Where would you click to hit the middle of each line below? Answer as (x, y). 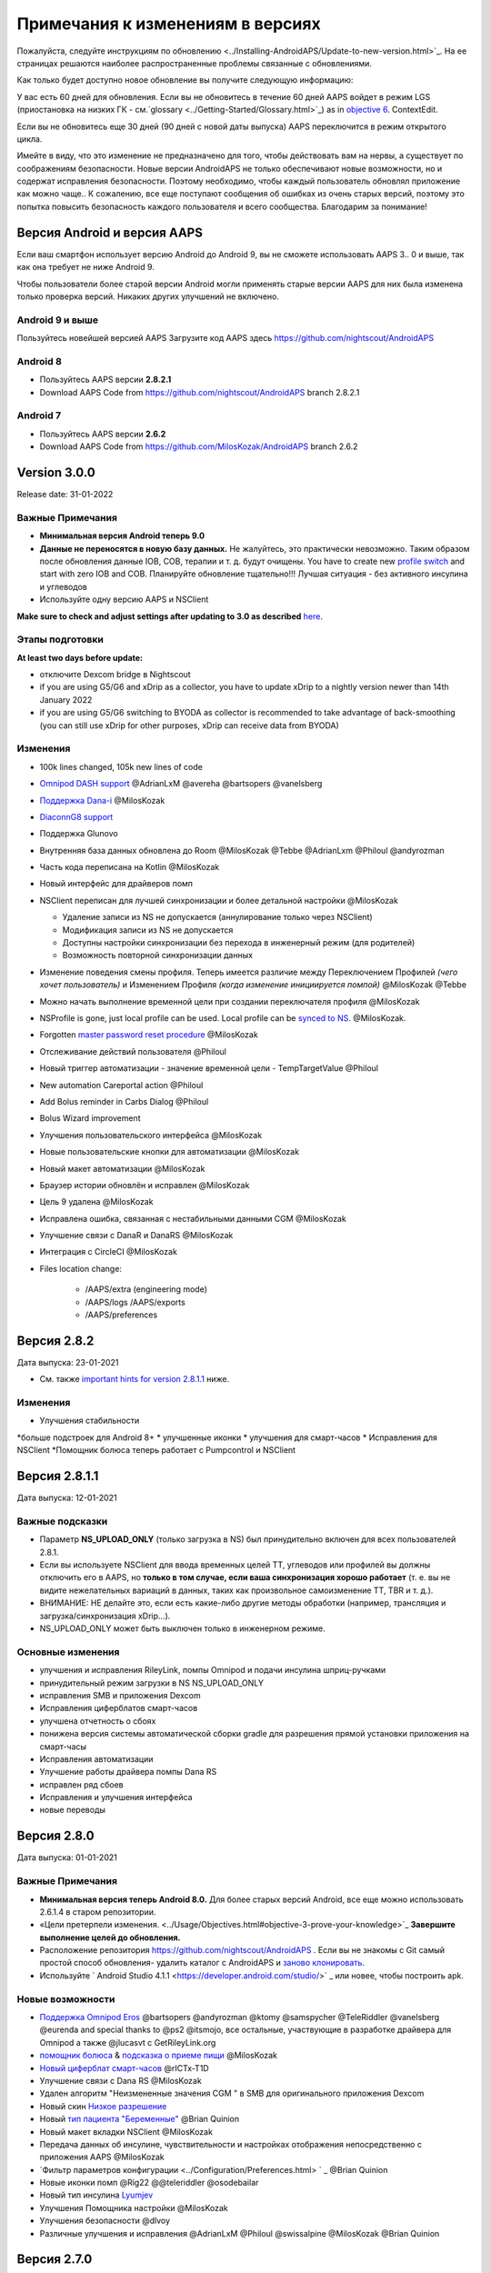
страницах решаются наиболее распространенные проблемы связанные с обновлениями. (195, 63)
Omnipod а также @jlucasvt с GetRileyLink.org (128, 2042)
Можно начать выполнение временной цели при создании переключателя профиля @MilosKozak (230, 1001)
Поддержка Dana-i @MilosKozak (102, 800)
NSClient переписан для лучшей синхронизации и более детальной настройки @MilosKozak (219, 900)
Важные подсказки (62, 1521)
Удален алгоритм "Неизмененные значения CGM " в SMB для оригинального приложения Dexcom (232, 2093)
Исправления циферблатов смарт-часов (119, 1708)
